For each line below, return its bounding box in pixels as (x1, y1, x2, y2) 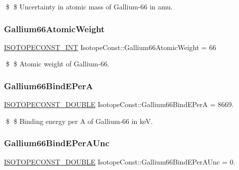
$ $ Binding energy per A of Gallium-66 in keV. (5, 115, 153, 126)
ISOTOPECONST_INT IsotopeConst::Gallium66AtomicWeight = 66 (4, 42, 216, 52)
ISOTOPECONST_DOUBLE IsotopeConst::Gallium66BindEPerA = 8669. (4, 99, 234, 110)
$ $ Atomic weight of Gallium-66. (5, 58, 110, 69)
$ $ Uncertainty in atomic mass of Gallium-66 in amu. (5, 1, 173, 11)
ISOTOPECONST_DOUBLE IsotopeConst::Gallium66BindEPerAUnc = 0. (4, 156, 236, 167)
